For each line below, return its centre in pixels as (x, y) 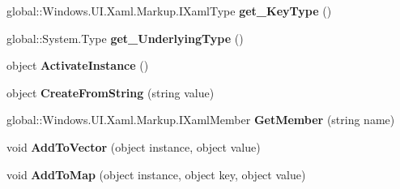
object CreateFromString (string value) (111, 92)
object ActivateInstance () (78, 65)
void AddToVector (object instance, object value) (134, 146)
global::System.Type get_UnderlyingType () (125, 38)
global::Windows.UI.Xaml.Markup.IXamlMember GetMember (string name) (201, 120)
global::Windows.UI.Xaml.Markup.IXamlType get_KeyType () (169, 11)
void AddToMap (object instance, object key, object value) (156, 174)
